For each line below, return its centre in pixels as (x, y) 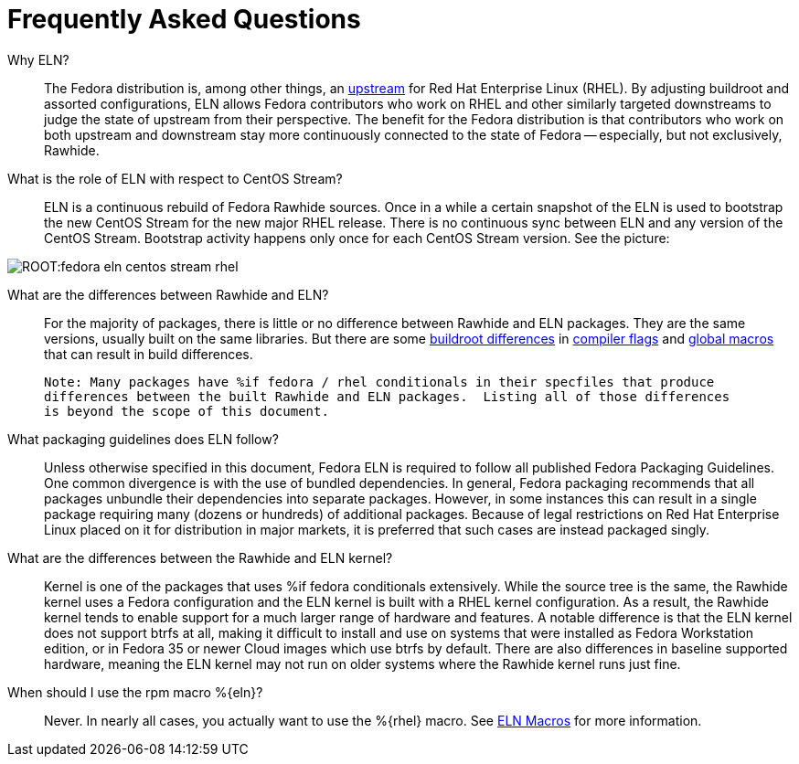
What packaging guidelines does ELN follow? (143, 439)
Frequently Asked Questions (184, 19)
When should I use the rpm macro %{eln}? (135, 692)
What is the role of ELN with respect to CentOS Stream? (175, 178)
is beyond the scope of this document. (186, 411)
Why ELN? (38, 59)
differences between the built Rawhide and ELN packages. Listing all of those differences (387, 396)
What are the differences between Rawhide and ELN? (168, 294)
